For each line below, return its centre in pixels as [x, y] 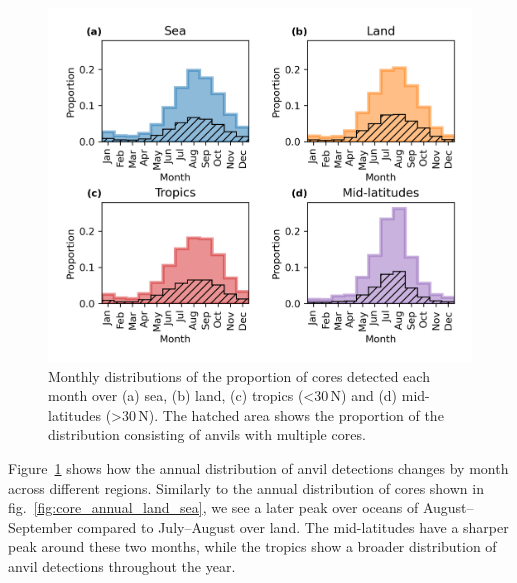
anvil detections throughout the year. [122, 565]
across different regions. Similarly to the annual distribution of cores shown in [246, 487]
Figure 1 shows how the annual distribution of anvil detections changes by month [258, 467]
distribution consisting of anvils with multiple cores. [207, 434]
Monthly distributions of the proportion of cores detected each [239, 375]
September [40, 526]
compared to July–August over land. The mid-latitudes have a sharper [293, 526]
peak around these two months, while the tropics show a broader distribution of [252, 546]
